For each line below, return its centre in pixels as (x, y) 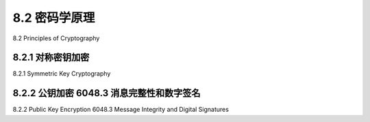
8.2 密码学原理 (54, 18)
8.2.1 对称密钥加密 (51, 58)
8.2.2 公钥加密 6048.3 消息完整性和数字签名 (107, 93)
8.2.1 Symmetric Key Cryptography (62, 74)
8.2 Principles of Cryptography (56, 38)
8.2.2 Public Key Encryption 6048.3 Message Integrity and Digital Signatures (121, 110)
